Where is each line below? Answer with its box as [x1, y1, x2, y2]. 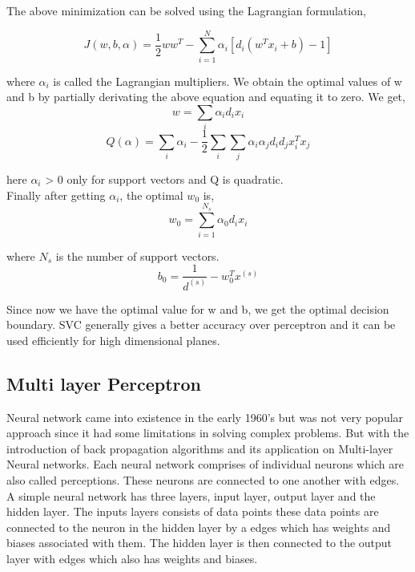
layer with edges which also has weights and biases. [6, 550, 258, 567]
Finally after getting [6, 186, 106, 203]
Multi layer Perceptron [6, 371, 201, 396]
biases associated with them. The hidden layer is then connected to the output [6, 534, 393, 551]
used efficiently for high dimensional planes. [6, 331, 220, 348]
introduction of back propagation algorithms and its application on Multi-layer [6, 440, 393, 456]
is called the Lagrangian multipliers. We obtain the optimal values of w [53, 72, 402, 89]
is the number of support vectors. [55, 247, 220, 264]
